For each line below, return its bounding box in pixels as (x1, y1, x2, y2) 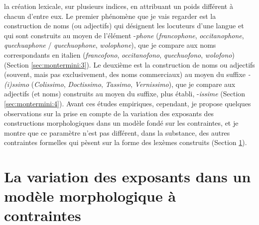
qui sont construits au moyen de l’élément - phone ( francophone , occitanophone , (4, 30, 244, 40)
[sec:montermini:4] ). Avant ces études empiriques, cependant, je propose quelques (4, 98, 251, 108)
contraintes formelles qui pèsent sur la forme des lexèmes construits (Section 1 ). (4, 137, 247, 148)
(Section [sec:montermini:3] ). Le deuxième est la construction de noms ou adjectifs (4, 59, 255, 70)
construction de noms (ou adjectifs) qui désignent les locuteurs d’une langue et (4, 20, 244, 31)
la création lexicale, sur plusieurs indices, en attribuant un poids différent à (4, 1, 233, 11)
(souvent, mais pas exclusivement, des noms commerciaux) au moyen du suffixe (4, 69, 246, 79)
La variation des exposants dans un (4, 166, 251, 187)
